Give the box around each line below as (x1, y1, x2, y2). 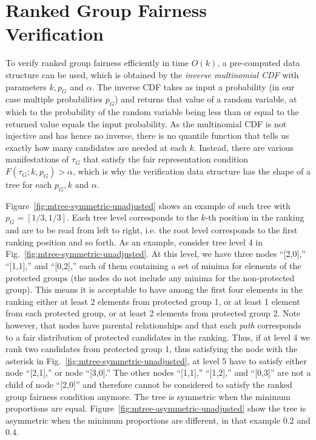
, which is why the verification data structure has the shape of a (73, 165, 311, 178)
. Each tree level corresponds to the (67, 211, 198, 224)
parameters (5, 80, 47, 93)
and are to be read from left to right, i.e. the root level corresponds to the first (5, 224, 298, 236)
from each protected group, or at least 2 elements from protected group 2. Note (5, 307, 301, 319)
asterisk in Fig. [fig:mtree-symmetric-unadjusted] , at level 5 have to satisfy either (5, 354, 308, 367)
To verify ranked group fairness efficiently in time (5, 56, 189, 69)
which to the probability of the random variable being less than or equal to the (5, 105, 299, 118)
